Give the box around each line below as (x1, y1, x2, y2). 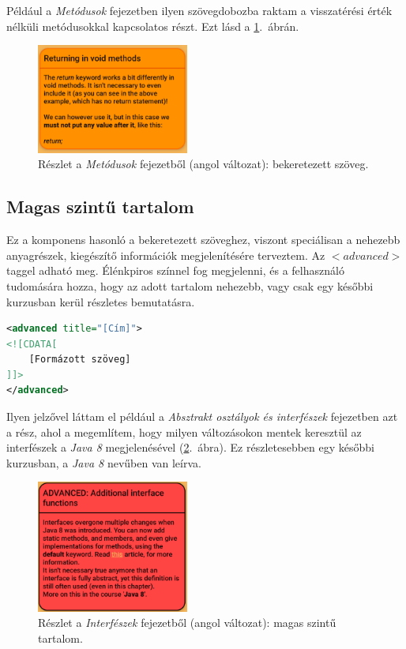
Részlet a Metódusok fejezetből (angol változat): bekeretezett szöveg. (38, 156, 369, 172)
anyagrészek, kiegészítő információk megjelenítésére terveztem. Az (6, 246, 325, 263)
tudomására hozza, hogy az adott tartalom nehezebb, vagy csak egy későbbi (6, 277, 374, 294)
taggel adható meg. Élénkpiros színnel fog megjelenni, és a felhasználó (6, 262, 344, 279)
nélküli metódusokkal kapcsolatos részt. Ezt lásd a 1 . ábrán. (6, 17, 299, 34)
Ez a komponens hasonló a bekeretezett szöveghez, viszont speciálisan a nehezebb (6, 231, 400, 248)
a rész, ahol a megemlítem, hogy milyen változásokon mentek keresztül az (6, 423, 362, 440)
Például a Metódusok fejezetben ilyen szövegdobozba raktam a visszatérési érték (6, 2, 393, 18)
